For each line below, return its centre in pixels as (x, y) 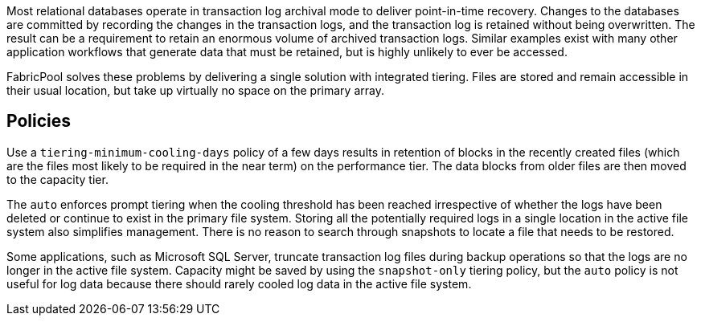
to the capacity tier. (57, 179)
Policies (39, 121)
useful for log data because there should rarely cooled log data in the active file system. (239, 283)
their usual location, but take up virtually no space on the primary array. (195, 90)
